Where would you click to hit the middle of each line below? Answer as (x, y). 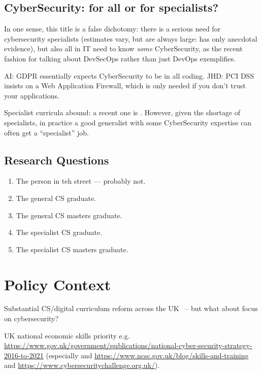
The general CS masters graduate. (69, 215)
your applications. (32, 95)
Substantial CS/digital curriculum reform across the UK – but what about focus (131, 308)
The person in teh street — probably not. (81, 181)
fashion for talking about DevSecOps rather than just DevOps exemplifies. (120, 58)
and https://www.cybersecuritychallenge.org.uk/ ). (82, 365)
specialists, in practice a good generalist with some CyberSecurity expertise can (128, 122)
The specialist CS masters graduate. (72, 249)
